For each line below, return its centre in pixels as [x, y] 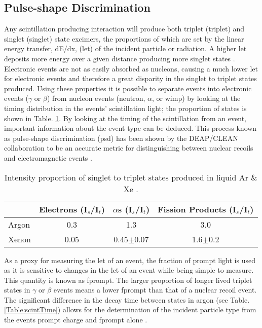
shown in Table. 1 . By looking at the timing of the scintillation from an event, [125, 118]
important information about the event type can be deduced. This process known [130, 128]
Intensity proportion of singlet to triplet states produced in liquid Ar [126, 177]
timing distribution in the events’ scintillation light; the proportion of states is [125, 108]
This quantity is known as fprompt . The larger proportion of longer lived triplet [128, 280]
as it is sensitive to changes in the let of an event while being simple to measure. [129, 270]
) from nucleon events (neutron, [96, 98]
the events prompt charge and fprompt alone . [76, 320]
